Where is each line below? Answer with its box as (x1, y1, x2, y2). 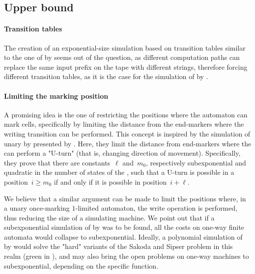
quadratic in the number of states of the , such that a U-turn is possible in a (4, 167, 234, 177)
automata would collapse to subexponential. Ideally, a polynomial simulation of (4, 231, 243, 242)
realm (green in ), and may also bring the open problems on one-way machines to (4, 251, 249, 261)
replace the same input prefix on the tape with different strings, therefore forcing (4, 61, 248, 72)
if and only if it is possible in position (54, 176, 167, 187)
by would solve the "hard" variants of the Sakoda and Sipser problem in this (4, 241, 233, 251)
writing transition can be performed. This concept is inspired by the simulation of (4, 128, 251, 138)
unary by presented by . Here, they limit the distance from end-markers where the (4, 138, 252, 148)
